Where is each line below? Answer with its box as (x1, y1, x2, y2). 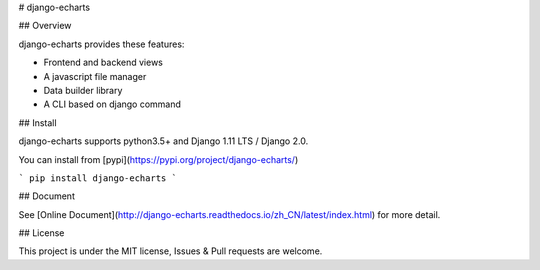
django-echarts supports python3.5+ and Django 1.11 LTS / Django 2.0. (18, 135, 309, 147)
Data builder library (43, 84, 123, 96)
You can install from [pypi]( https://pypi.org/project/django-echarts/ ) (18, 153, 299, 165)
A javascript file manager (43, 70, 147, 82)
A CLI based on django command (43, 98, 182, 110)
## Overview (18, 20, 72, 32)
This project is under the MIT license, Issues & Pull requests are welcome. (18, 245, 323, 257)
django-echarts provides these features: (18, 38, 185, 50)
